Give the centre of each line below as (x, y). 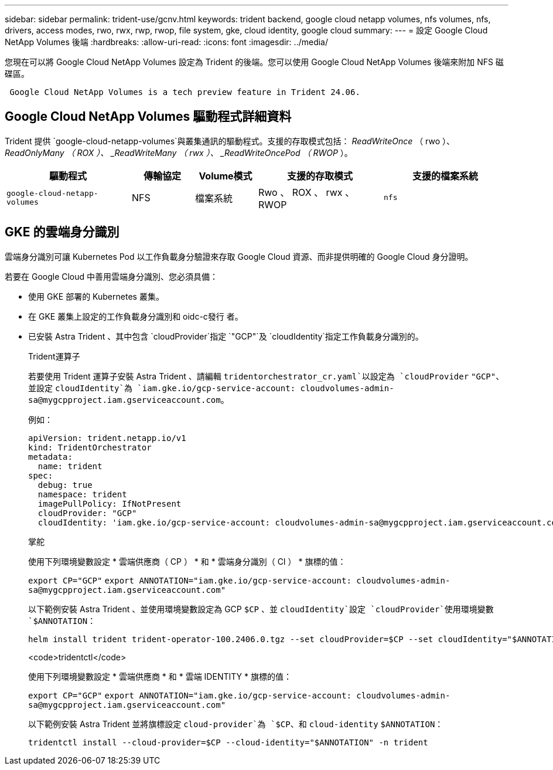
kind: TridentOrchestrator (90, 447)
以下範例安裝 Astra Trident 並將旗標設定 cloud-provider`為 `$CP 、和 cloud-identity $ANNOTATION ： (236, 724)
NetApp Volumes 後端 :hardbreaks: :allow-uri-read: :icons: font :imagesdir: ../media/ (167, 42)
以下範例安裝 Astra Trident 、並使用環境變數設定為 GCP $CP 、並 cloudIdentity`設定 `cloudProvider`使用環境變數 (261, 609)
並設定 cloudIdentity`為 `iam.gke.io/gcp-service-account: (162, 388)
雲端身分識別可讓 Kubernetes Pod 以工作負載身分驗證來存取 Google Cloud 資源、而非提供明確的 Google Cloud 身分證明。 (239, 256)
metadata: (50, 457)
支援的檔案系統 (445, 176)
